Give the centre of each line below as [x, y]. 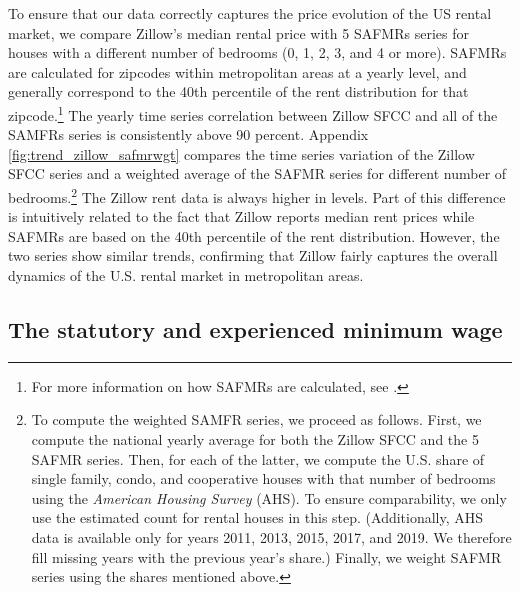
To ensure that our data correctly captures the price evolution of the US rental [250, 13]
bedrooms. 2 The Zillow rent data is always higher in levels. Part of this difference [257, 195]
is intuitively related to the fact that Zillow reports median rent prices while [241, 216]
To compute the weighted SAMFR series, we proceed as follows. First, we [256, 419]
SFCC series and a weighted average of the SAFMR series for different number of [257, 173]
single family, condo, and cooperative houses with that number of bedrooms [263, 478]
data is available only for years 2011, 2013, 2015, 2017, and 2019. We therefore [271, 536]
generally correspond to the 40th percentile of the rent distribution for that [238, 91]
